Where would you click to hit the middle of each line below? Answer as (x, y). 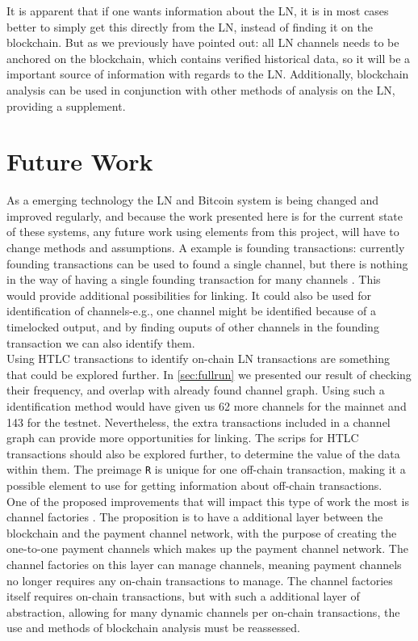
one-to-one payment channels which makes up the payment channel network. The (207, 548)
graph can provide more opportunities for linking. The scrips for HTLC (183, 438)
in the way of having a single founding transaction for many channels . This (194, 279)
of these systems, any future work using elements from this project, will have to (203, 232)
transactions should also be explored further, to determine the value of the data (203, 453)
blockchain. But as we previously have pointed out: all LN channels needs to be (203, 42)
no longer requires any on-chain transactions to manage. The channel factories (200, 580)
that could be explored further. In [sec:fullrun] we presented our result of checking (209, 374)
